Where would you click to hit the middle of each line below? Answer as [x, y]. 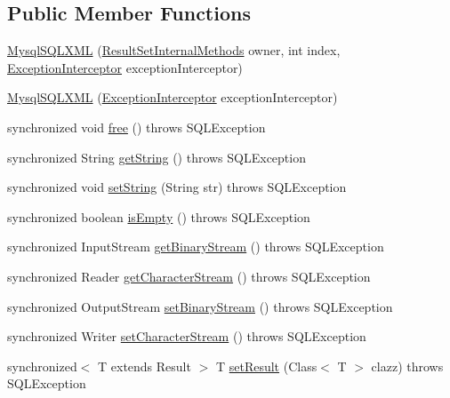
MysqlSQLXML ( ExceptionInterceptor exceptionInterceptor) [173, 97]
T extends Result [145, 366]
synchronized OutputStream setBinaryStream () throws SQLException [200, 306]
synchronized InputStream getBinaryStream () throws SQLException [196, 247]
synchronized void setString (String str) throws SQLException [177, 187]
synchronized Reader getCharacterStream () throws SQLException [189, 276]
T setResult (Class [266, 366]
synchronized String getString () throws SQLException [157, 157]
